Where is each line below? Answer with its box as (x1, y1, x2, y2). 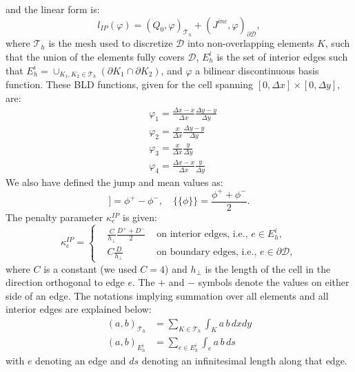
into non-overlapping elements (187, 36, 314, 50)
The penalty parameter (6, 209, 103, 224)
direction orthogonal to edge (6, 275, 125, 289)
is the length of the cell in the (205, 261, 331, 276)
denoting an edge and (35, 353, 126, 367)
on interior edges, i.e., (156, 229, 248, 240)
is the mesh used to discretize (48, 36, 173, 50)
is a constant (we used (43, 261, 137, 276)
